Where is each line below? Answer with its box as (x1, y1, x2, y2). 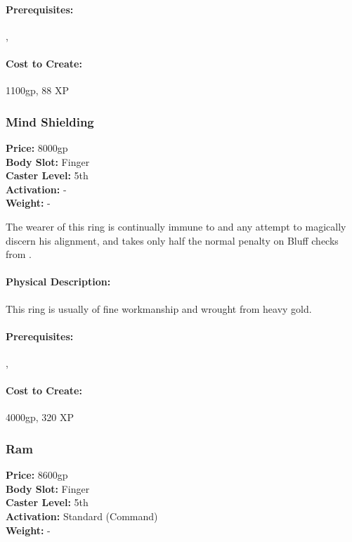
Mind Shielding (6, 112, 94, 130)
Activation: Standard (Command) (6, 508, 158, 523)
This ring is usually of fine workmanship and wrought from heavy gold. (6, 301, 312, 316)
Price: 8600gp (6, 467, 68, 482)
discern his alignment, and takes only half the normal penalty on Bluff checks (6, 233, 339, 247)
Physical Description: (6, 274, 111, 289)
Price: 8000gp (6, 141, 68, 155)
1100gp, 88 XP (6, 83, 70, 98)
